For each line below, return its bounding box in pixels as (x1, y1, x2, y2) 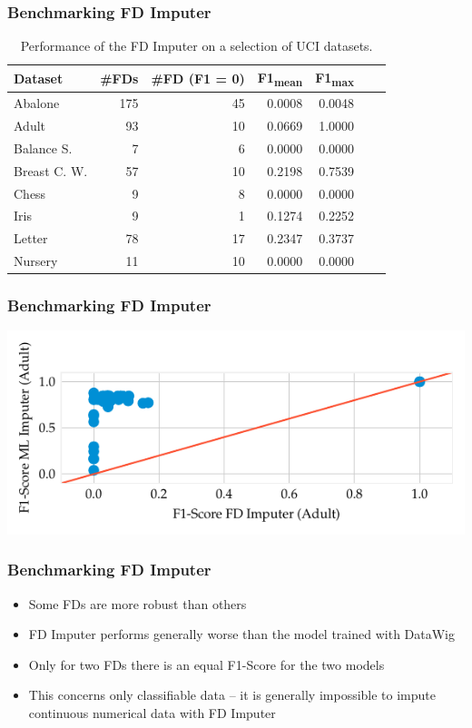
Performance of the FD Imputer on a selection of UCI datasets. (20, 36, 373, 55)
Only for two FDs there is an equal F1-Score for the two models (28, 654, 385, 674)
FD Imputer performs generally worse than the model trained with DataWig (28, 625, 456, 644)
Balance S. (14, 138, 73, 157)
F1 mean (257, 67, 303, 89)
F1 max (315, 67, 355, 89)
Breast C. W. (14, 161, 88, 180)
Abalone (14, 93, 60, 113)
